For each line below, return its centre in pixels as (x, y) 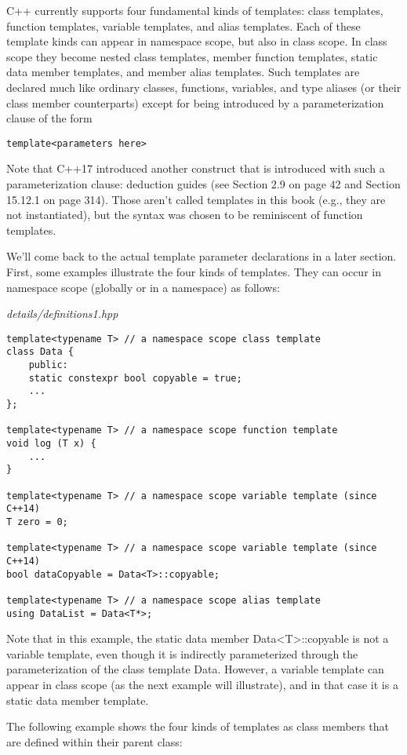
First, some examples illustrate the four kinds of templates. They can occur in (194, 271)
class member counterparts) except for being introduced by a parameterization (195, 102)
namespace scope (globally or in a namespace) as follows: (143, 287)
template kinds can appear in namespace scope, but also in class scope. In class (197, 41)
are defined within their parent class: (94, 741)
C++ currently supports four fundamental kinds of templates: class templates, (195, 10)
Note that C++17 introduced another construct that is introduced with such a (196, 168)
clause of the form (49, 118)
